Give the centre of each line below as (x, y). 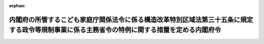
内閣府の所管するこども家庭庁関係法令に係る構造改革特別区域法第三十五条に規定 (131, 20)
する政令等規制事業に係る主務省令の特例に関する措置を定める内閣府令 (115, 30)
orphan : (17, 6)
